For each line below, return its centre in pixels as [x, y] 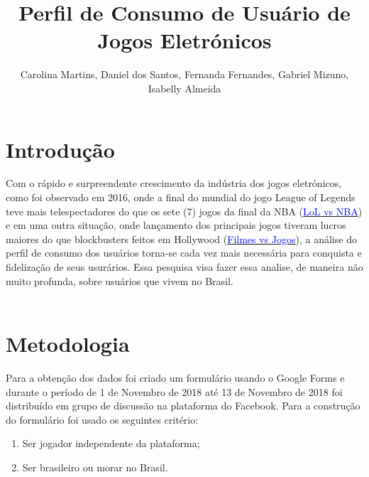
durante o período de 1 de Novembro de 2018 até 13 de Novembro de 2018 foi [174, 391]
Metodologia [68, 343]
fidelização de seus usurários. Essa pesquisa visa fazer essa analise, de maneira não [184, 267]
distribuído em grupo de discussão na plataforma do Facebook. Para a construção [183, 406]
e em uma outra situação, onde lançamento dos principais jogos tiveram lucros [176, 225]
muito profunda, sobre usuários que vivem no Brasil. [120, 280]
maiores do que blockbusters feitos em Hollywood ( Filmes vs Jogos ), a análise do [181, 238]
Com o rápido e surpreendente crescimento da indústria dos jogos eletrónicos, [174, 183]
